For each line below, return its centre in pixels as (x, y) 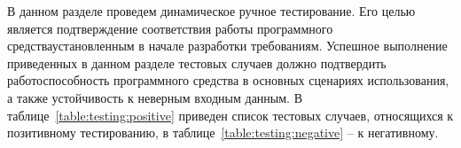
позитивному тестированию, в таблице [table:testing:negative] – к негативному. (223, 132)
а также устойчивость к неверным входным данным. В (155, 97)
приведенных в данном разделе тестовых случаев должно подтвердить (197, 62)
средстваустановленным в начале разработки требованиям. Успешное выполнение (227, 46)
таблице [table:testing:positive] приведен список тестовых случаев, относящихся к (230, 115)
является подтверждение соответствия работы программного (170, 28)
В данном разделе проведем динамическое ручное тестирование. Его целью (211, 11)
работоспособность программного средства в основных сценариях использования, (228, 80)
